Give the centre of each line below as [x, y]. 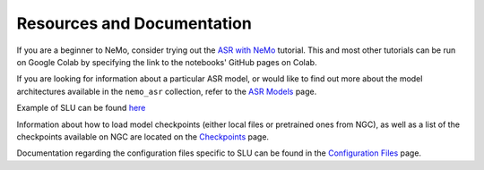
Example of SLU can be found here [81, 108]
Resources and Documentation [134, 23]
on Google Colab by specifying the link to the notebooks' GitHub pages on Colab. [167, 62]
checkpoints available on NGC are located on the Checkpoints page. [143, 136]
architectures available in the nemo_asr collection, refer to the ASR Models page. [167, 91]
